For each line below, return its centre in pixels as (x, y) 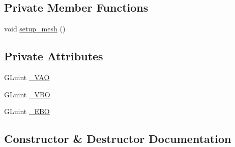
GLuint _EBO (27, 111)
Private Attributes (54, 56)
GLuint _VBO (27, 94)
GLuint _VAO (27, 77)
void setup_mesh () (35, 29)
